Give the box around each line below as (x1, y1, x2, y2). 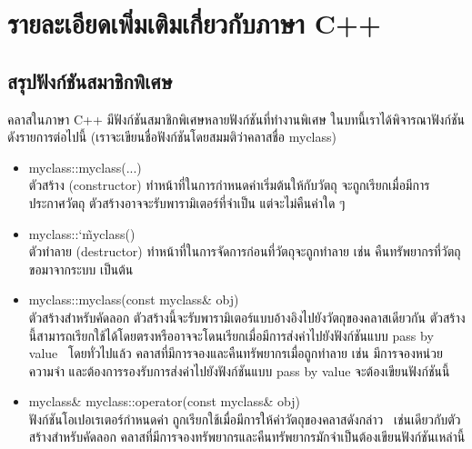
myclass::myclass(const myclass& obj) (28, 290, 239, 309)
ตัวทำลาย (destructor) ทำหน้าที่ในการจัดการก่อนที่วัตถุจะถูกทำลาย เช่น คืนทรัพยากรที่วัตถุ (28, 242, 461, 261)
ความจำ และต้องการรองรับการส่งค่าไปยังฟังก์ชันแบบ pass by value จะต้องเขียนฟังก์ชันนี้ (28, 361, 450, 380)
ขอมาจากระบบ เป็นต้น (28, 259, 134, 278)
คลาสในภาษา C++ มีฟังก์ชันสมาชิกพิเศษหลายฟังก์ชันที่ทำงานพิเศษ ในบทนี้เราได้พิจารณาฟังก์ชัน (7, 109, 465, 128)
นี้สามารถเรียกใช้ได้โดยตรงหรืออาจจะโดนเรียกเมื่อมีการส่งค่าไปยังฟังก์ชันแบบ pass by (28, 325, 434, 344)
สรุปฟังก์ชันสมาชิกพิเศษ (7, 66, 173, 95)
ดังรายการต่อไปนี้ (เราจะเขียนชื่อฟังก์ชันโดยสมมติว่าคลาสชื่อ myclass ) (7, 127, 336, 146)
